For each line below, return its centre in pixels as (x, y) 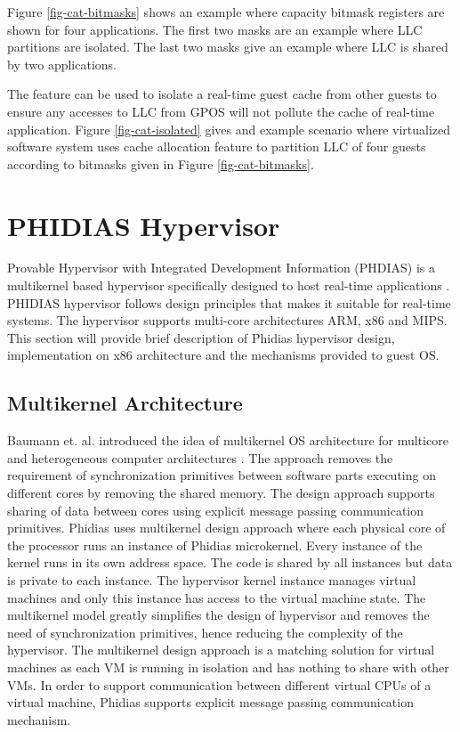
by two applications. (62, 64)
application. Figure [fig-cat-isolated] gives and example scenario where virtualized (229, 129)
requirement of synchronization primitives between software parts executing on (222, 475)
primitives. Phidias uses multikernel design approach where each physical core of (226, 528)
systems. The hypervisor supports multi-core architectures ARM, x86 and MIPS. (227, 320)
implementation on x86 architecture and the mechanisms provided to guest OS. (223, 355)
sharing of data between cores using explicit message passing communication (216, 510)
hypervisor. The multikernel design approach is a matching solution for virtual (221, 650)
